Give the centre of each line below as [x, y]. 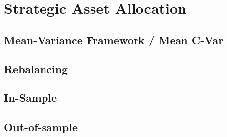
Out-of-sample [41, 127]
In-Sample [31, 98]
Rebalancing [36, 68]
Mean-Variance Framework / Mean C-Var [114, 39]
